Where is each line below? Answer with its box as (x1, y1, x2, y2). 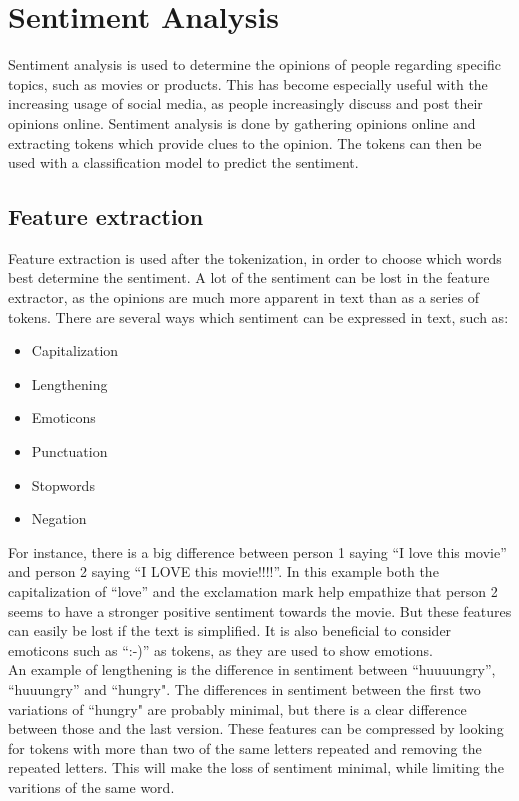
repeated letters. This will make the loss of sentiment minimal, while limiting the (8, 757, 504, 778)
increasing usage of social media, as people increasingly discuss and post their (8, 93, 483, 114)
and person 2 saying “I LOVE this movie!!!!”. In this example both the (8, 561, 439, 582)
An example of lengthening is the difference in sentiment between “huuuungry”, (8, 659, 496, 680)
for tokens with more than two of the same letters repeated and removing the (8, 737, 482, 758)
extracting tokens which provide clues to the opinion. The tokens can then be (8, 132, 482, 153)
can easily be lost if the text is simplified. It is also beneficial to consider (8, 620, 452, 641)
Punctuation (31, 441, 108, 462)
